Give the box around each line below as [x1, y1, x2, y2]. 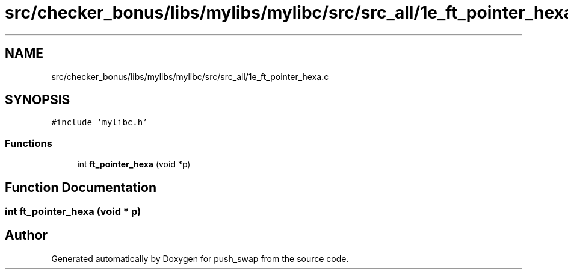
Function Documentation [5, 179, 156, 195]
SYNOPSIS [5, 92, 70, 108]
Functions [5, 137, 52, 149]
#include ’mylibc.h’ [51, 117, 148, 128]
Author [5, 228, 48, 243]
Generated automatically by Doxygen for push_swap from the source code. [51, 253, 349, 264]
